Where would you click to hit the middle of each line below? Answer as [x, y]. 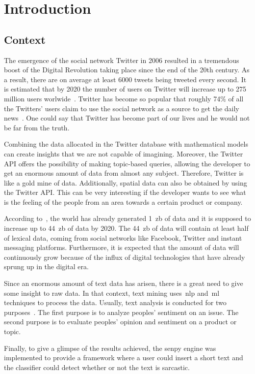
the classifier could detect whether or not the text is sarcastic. [97, 367]
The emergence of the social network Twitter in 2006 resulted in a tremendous [122, 60]
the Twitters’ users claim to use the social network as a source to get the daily [122, 108]
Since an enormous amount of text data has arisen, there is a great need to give [124, 283]
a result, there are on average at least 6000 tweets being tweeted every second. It [125, 79]
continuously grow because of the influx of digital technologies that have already [125, 257]
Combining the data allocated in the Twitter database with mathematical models [126, 144]
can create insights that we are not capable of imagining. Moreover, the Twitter [124, 153]
